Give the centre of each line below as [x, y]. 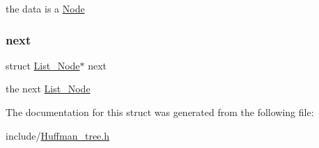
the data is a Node [45, 8]
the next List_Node [48, 89]
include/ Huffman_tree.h [58, 135]
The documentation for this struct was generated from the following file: [160, 112]
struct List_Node [43, 65]
